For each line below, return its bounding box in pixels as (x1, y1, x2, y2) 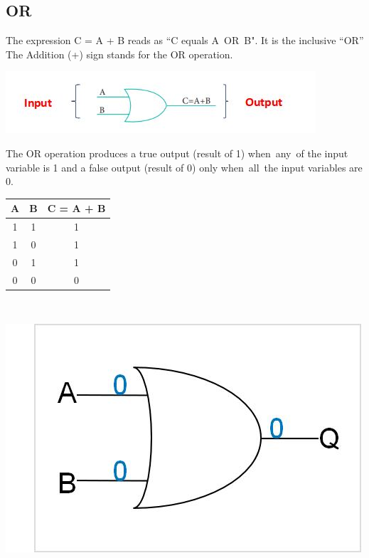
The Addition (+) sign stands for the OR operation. (6, 46, 233, 61)
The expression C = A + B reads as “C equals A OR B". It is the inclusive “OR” (6, 33, 364, 48)
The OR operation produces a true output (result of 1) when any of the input (6, 145, 348, 160)
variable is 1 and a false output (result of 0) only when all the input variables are (6, 159, 363, 174)
